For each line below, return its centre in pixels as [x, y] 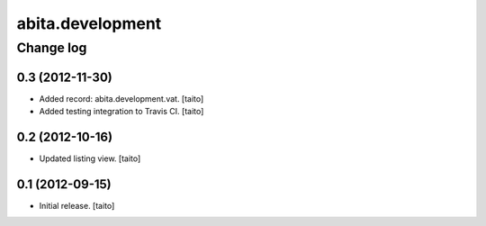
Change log [52, 48]
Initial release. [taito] [77, 205]
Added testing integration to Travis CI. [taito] [121, 112]
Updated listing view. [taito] [90, 158]
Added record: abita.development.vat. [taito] [121, 98]
